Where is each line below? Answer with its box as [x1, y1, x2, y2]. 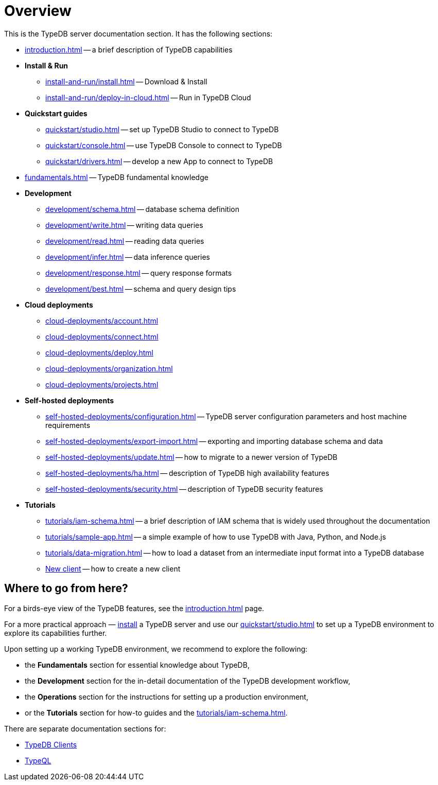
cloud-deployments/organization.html [45, 364, 173, 373]
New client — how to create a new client [45, 564, 181, 573]
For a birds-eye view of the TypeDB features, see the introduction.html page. [4, 603, 265, 613]
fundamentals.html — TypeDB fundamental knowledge [25, 172, 208, 182]
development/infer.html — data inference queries [45, 252, 210, 261]
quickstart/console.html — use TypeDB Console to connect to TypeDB [45, 140, 282, 150]
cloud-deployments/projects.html [45, 380, 159, 389]
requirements [45, 420, 91, 430]
